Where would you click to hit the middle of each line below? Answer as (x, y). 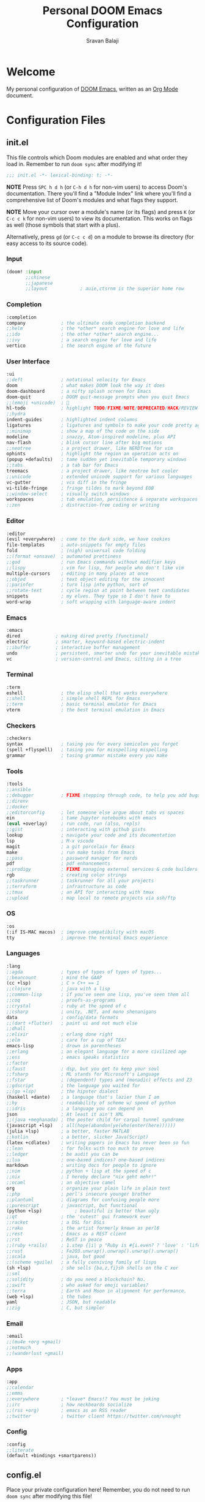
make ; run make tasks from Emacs (71, 852)
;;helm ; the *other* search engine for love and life (95, 328)
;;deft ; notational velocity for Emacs (76, 380)
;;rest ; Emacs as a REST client (67, 1234)
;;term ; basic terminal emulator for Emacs (81, 704)
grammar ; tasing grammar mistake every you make (87, 756)
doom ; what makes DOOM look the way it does (86, 385)
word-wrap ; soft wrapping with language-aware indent (91, 602)
